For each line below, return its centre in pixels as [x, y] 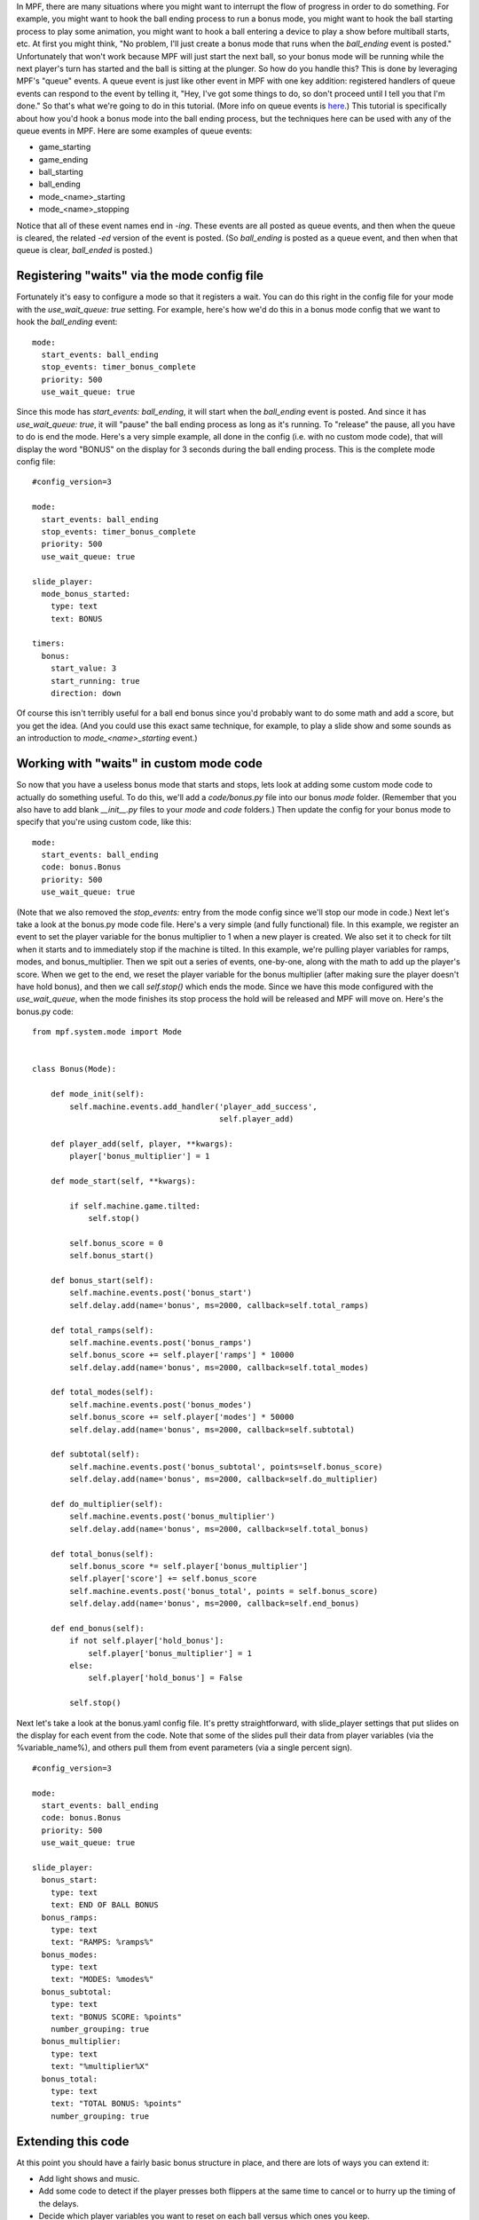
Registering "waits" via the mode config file [140, 276]
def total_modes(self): [102, 1392]
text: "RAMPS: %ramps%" [102, 1942]
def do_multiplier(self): [107, 1504]
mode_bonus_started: [86, 594]
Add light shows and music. [89, 2179]
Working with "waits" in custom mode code [140, 764]
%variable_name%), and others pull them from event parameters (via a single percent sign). [185, 1748]
